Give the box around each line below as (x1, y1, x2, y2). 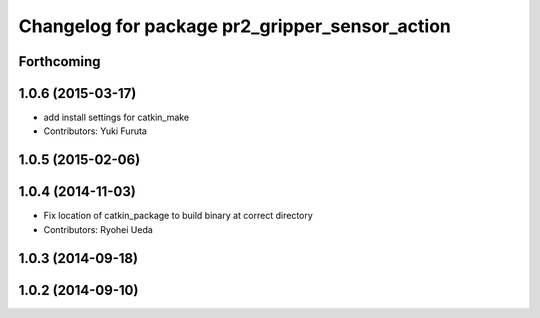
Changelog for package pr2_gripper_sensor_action (18, 15, 452, 37)
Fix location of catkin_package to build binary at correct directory (43, 210, 314, 222)
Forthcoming (18, 53, 101, 70)
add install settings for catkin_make (43, 111, 190, 124)
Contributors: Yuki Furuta (43, 125, 147, 137)
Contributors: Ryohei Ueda (43, 223, 154, 235)
